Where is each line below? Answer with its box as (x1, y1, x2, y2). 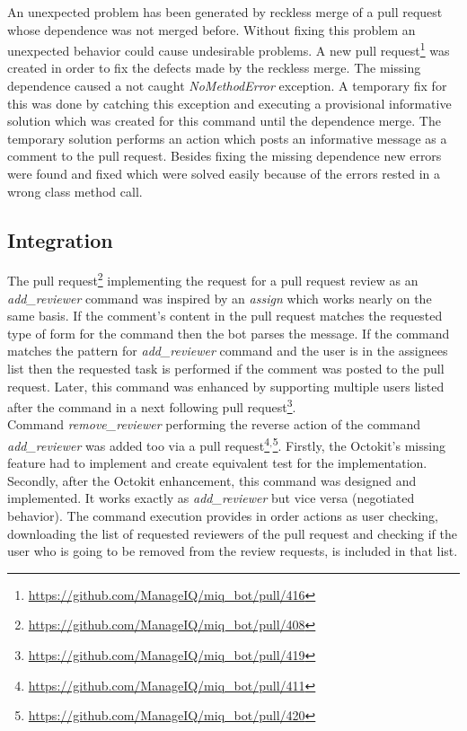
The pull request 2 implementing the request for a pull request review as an (7, 269, 419, 290)
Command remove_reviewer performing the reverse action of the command (7, 415, 421, 434)
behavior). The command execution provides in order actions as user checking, (7, 506, 438, 525)
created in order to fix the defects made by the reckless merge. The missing (7, 58, 421, 77)
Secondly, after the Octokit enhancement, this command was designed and (7, 471, 417, 489)
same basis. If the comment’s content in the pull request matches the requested (7, 306, 443, 325)
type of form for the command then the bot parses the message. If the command (7, 323, 450, 342)
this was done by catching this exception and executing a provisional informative (7, 93, 452, 112)
